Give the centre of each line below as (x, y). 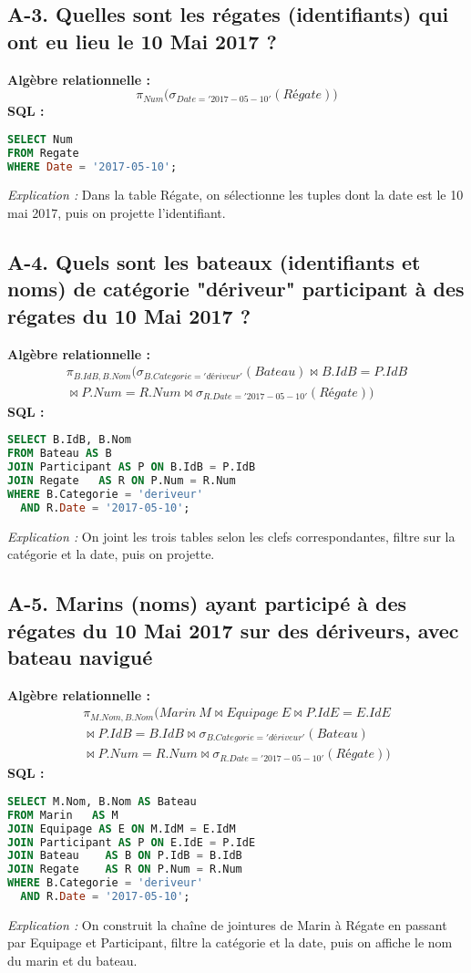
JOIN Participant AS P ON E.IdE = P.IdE (132, 842)
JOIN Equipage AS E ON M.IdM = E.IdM (122, 828)
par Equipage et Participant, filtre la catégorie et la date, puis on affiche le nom (230, 942)
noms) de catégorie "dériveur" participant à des (236, 289)
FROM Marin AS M (63, 815)
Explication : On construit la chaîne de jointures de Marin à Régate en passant (227, 924)
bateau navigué (80, 656)
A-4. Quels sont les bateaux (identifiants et (214, 261)
